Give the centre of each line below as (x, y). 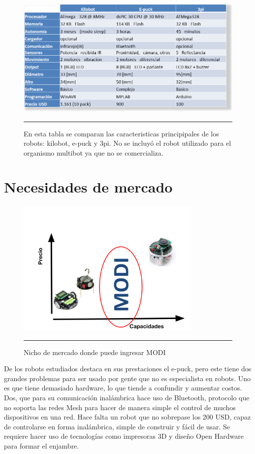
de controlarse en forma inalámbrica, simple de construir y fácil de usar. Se (117, 426)
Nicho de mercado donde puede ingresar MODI (95, 352)
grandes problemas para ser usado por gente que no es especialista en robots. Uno (127, 378)
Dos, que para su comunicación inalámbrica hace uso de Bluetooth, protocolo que (127, 397)
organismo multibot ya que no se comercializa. (94, 152)
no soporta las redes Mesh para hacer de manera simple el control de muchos (120, 407)
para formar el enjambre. (42, 445)
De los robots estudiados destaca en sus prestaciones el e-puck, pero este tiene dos (128, 369)
